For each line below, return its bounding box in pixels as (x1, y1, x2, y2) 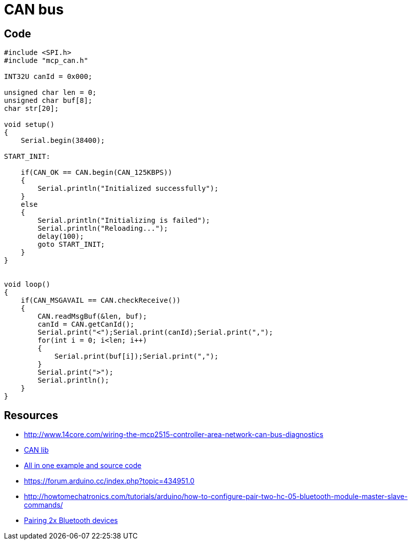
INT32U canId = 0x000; (4, 72, 93, 81)
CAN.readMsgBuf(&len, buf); (37, 312, 147, 321)
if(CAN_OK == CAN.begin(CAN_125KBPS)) (20, 168, 173, 177)
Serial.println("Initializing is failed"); (37, 216, 210, 225)
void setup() (4, 120, 55, 129)
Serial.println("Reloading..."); (37, 224, 168, 233)
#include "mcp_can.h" (4, 56, 88, 65)
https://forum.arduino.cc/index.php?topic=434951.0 (24, 477, 195, 486)
